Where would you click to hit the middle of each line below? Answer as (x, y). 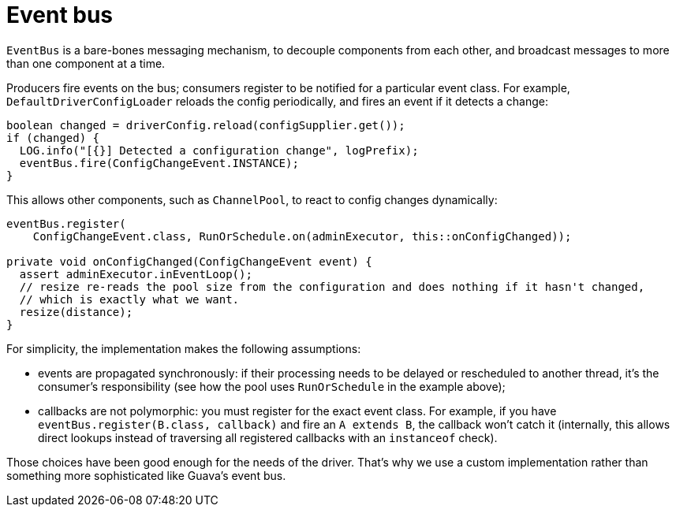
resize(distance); (76, 312)
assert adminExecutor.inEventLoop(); (136, 274)
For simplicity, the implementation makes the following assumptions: (184, 348)
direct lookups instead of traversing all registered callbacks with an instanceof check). (268, 437)
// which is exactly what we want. (129, 299)
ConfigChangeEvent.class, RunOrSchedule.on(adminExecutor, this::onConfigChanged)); (302, 236)
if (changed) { (53, 138)
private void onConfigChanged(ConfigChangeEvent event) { (189, 261)
